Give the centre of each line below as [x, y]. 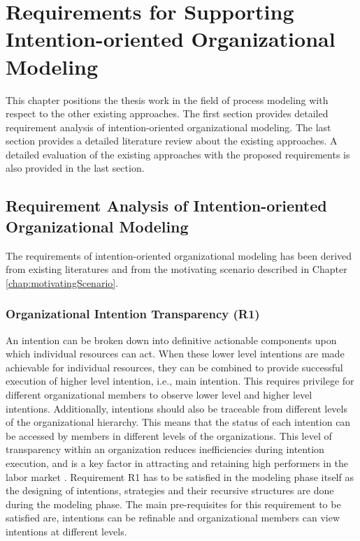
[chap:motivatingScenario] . [62, 282]
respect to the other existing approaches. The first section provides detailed [167, 113]
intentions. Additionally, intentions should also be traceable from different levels [177, 408]
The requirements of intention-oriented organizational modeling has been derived [179, 255]
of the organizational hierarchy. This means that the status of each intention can [178, 422]
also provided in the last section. [75, 168]
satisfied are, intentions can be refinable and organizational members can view [173, 518]
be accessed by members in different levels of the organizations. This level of [169, 435]
